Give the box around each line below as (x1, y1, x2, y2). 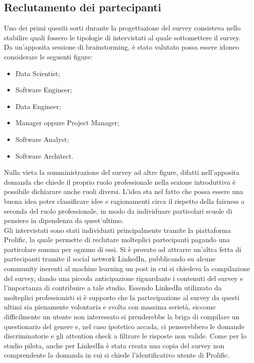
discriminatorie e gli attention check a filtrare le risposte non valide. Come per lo (4, 331, 247, 341)
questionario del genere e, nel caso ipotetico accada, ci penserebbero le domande (4, 321, 245, 331)
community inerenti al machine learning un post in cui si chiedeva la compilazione (4, 263, 250, 274)
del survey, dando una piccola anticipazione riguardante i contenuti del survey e (4, 273, 243, 283)
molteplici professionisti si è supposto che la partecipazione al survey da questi (4, 292, 240, 302)
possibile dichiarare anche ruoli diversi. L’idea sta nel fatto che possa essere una (4, 186, 243, 196)
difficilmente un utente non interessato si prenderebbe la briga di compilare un (4, 311, 240, 322)
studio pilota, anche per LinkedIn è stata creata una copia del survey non (4, 340, 225, 350)
